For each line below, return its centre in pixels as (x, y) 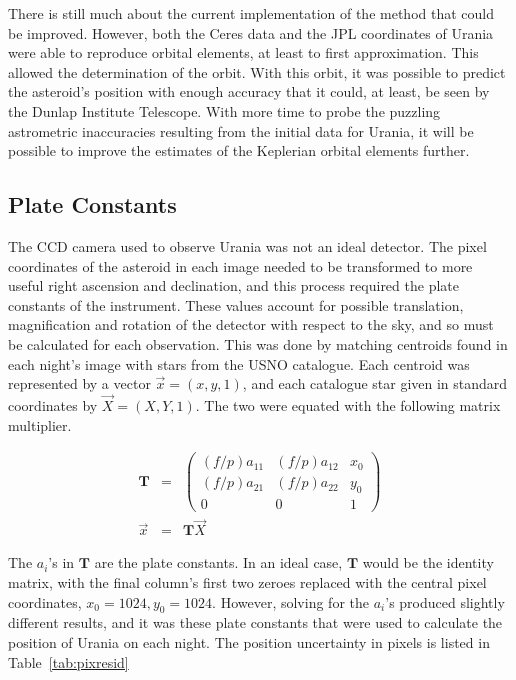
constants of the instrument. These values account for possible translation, (236, 304)
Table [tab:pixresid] (68, 661)
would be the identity (428, 562)
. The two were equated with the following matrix (348, 404)
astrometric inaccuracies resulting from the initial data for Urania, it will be (241, 130)
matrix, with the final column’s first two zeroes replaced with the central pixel (247, 581)
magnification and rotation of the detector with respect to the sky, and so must (251, 324)
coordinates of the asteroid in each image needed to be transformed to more (240, 265)
